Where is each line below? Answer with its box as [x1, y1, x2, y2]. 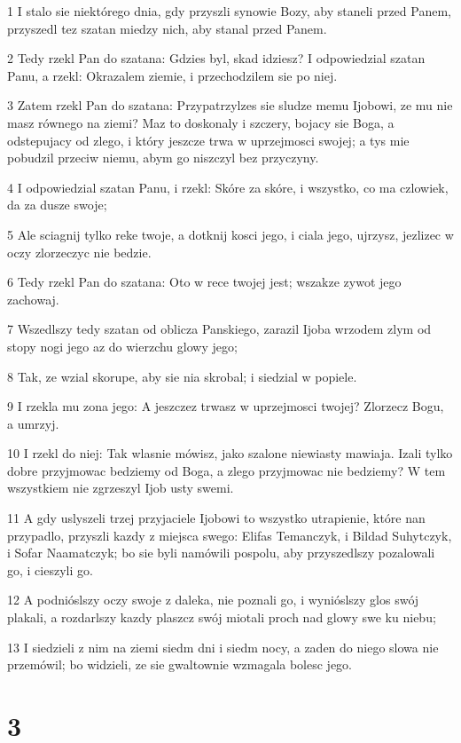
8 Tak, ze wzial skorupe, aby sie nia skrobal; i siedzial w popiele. [7, 367, 357, 385]
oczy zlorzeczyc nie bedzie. [7, 242, 152, 261]
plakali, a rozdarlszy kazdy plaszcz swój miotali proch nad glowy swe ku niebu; [7, 608, 436, 627]
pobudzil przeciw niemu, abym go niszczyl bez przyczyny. [7, 148, 319, 167]
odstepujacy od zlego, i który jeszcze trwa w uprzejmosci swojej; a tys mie [7, 130, 410, 149]
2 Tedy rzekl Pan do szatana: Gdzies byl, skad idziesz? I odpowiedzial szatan [7, 49, 426, 67]
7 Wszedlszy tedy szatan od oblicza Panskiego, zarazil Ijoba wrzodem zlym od [7, 320, 432, 338]
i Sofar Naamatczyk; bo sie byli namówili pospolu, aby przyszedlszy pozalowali [7, 543, 435, 562]
